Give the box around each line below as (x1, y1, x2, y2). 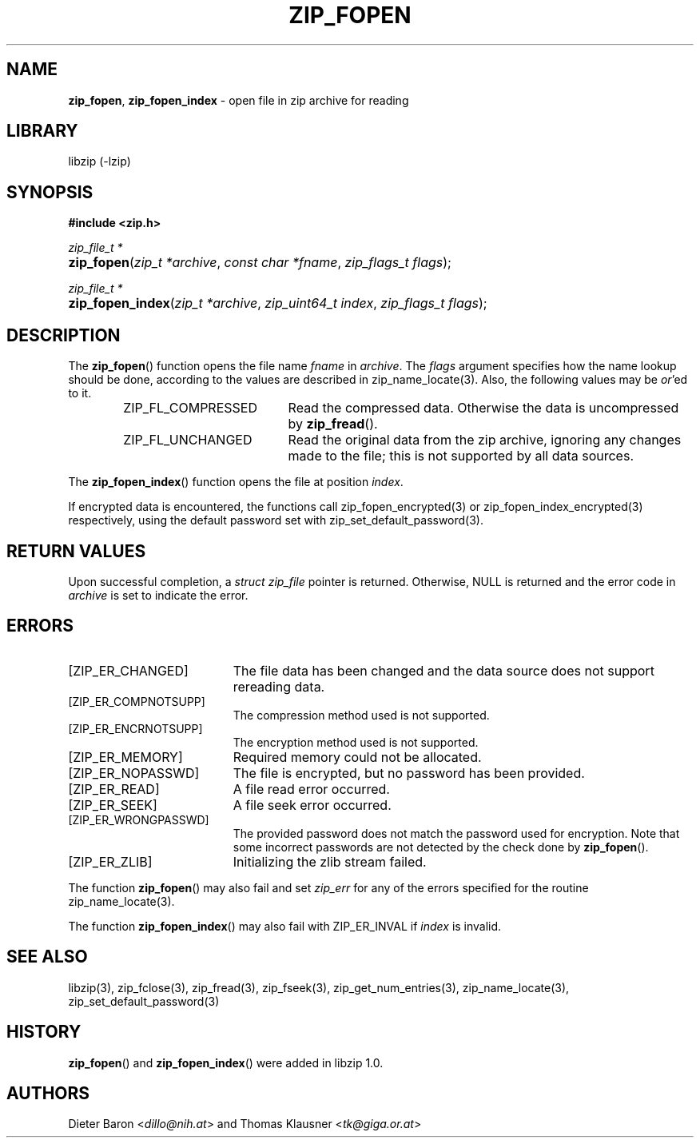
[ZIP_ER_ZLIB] (68, 853, 153, 870)
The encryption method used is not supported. (233, 735, 479, 749)
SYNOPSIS (6, 181, 93, 202)
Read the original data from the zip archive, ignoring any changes (288, 432, 682, 448)
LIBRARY (6, 121, 78, 142)
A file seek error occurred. (233, 796, 392, 813)
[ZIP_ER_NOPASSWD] (68, 764, 200, 781)
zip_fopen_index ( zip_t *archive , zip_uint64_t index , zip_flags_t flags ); (68, 295, 487, 312)
